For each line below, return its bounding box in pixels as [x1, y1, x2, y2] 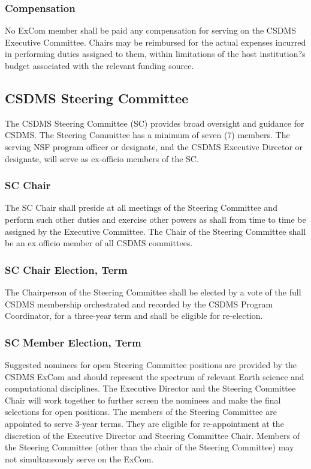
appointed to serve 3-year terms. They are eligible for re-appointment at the [5, 417, 284, 429]
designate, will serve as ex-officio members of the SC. [5, 152, 199, 165]
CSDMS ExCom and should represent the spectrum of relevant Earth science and [5, 370, 304, 383]
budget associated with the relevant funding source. [5, 59, 194, 71]
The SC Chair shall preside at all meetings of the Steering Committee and [5, 201, 277, 214]
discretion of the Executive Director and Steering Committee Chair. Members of [5, 429, 300, 441]
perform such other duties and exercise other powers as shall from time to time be [5, 213, 306, 225]
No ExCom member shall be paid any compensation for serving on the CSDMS [5, 24, 297, 37]
